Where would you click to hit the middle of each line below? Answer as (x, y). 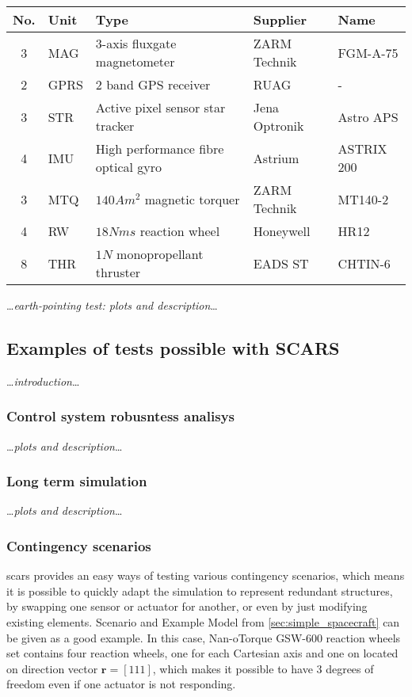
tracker (115, 126)
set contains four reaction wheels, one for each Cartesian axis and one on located (202, 653)
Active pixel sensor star (160, 107)
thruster (118, 272)
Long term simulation (77, 481)
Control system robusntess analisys (120, 416)
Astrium (276, 158)
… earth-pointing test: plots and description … (112, 305)
